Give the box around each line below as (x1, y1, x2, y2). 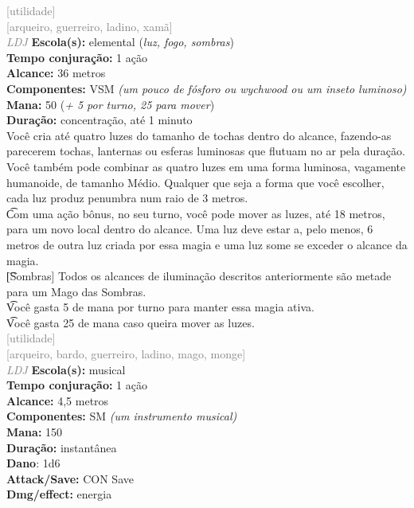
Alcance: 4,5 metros (6, 392, 109, 408)
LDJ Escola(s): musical (6, 361, 126, 377)
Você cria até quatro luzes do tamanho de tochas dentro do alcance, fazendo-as (6, 127, 392, 143)
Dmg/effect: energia (6, 486, 112, 502)
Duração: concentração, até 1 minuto (6, 111, 193, 128)
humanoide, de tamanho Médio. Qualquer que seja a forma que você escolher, (6, 174, 385, 190)
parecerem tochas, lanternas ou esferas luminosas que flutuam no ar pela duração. (6, 143, 405, 159)
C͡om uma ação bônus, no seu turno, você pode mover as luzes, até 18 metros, (6, 205, 385, 221)
